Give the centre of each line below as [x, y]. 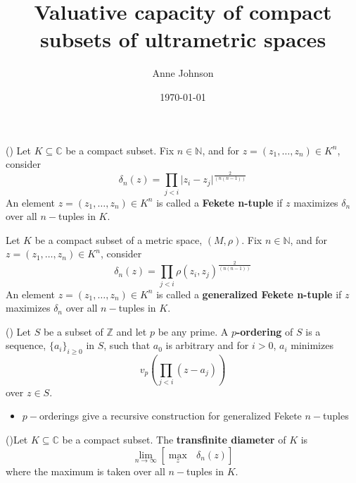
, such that [127, 345]
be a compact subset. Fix [120, 150]
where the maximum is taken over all [85, 471]
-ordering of [265, 331]
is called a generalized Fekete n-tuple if [249, 294]
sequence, [26, 345]
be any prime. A [193, 331]
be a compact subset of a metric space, [119, 239]
